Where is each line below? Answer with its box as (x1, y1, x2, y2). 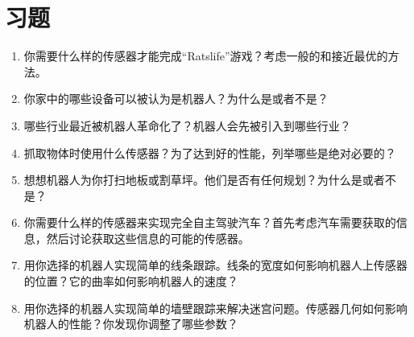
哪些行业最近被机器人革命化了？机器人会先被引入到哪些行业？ (23, 117, 351, 134)
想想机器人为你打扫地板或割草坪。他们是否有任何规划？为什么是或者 (23, 171, 385, 188)
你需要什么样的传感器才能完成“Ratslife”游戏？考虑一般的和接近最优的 (23, 47, 388, 64)
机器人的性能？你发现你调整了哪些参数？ (23, 315, 238, 332)
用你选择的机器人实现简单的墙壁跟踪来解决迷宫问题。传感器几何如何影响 (23, 299, 408, 316)
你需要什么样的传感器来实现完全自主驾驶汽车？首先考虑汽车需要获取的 (23, 214, 396, 231)
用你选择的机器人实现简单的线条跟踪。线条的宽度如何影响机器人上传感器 (23, 257, 408, 273)
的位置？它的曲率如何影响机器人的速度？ (23, 273, 238, 290)
